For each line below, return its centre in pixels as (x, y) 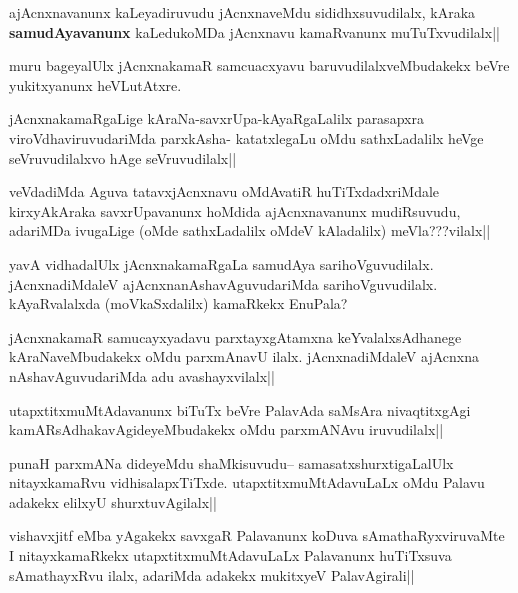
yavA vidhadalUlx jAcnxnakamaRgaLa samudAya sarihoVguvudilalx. (221, 263)
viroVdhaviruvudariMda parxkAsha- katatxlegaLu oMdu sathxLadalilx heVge (246, 137)
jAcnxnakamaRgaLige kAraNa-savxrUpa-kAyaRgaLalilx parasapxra (216, 118)
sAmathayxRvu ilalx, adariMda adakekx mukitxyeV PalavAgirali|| (212, 574)
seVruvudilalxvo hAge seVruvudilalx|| (123, 157)
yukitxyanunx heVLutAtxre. (95, 84)
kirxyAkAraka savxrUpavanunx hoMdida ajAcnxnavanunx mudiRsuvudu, (235, 210)
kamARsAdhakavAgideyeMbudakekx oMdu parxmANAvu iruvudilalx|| (226, 429)
